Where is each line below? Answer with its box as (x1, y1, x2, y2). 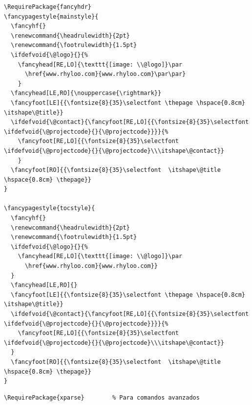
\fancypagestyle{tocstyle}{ (4, 205, 95, 212)
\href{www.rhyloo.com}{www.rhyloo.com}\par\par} (24, 71, 186, 78)
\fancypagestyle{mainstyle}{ (4, 13, 99, 20)
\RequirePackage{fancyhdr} (4, 3, 91, 10)
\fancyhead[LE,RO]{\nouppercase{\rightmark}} (11, 90, 162, 97)
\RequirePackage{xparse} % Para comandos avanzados (4, 394, 200, 401)
